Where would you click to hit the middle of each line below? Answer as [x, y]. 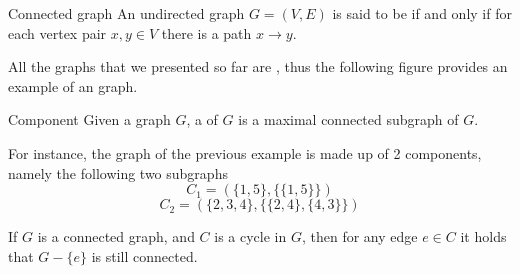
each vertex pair [57, 32]
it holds [483, 236]
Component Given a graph [89, 119]
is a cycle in [250, 236]
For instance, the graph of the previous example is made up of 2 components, [245, 152]
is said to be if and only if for [422, 13]
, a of [202, 119]
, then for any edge [359, 236]
